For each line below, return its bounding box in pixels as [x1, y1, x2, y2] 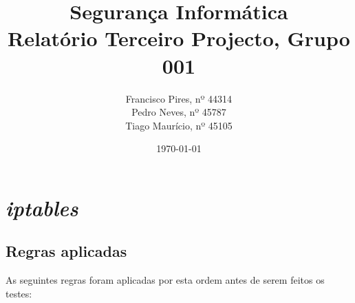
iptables [6, 193, 78, 222]
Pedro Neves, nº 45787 [131, 105, 226, 119]
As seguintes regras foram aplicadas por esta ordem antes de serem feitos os [6, 273, 325, 287]
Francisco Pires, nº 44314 [125, 91, 233, 105]
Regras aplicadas [6, 240, 127, 262]
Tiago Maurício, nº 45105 [125, 118, 233, 132]
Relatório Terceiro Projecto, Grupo [8, 24, 350, 52]
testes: [6, 286, 32, 300]
